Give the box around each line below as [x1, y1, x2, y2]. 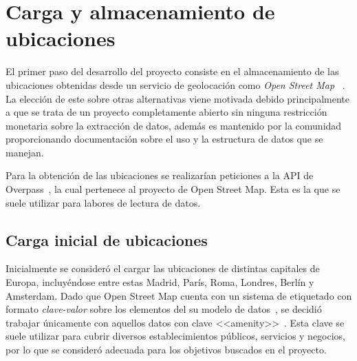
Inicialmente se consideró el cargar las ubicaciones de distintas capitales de [6, 261, 320, 276]
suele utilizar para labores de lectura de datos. [6, 195, 201, 209]
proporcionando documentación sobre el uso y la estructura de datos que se [6, 132, 323, 146]
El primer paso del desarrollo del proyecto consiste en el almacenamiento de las [6, 64, 339, 79]
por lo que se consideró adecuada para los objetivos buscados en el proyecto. [6, 342, 327, 357]
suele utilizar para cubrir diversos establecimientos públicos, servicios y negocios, [6, 329, 346, 343]
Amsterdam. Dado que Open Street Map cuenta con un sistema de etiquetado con [6, 288, 352, 302]
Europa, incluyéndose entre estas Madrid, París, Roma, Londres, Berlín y [6, 275, 314, 289]
